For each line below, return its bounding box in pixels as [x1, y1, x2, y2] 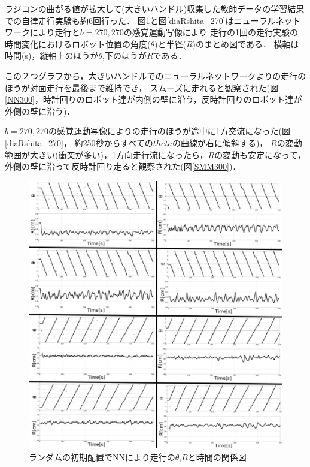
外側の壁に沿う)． [5, 104, 75, 117]
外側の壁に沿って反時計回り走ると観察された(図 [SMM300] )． [5, 160, 241, 173]
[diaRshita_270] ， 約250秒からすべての [5, 136, 153, 149]
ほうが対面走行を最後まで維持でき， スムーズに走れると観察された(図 [5, 81, 278, 94]
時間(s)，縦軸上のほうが [5, 49, 99, 62]
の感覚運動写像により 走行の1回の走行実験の [123, 26, 299, 38]
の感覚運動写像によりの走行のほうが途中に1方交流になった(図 [48, 125, 291, 137]
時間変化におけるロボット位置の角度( [5, 37, 151, 50]
